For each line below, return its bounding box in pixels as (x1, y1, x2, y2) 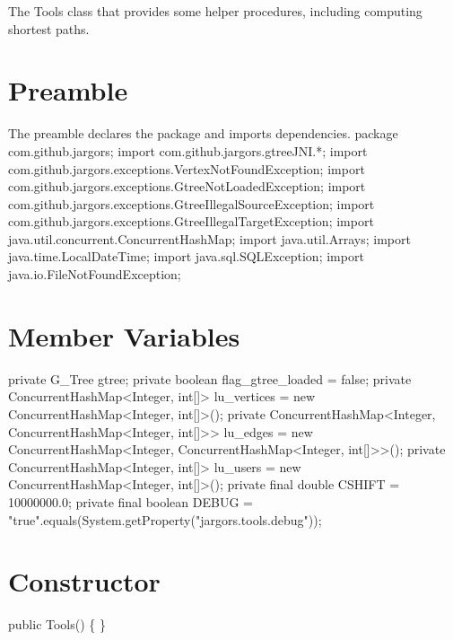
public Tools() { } (8, 615, 106, 634)
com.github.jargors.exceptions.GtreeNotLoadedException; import (8, 177, 366, 196)
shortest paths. (8, 19, 90, 38)
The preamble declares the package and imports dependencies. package (8, 124, 398, 143)
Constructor (8, 563, 161, 600)
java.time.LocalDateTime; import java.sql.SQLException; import (8, 247, 364, 266)
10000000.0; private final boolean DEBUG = (8, 492, 253, 511)
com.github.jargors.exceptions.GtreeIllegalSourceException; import (8, 194, 375, 213)
